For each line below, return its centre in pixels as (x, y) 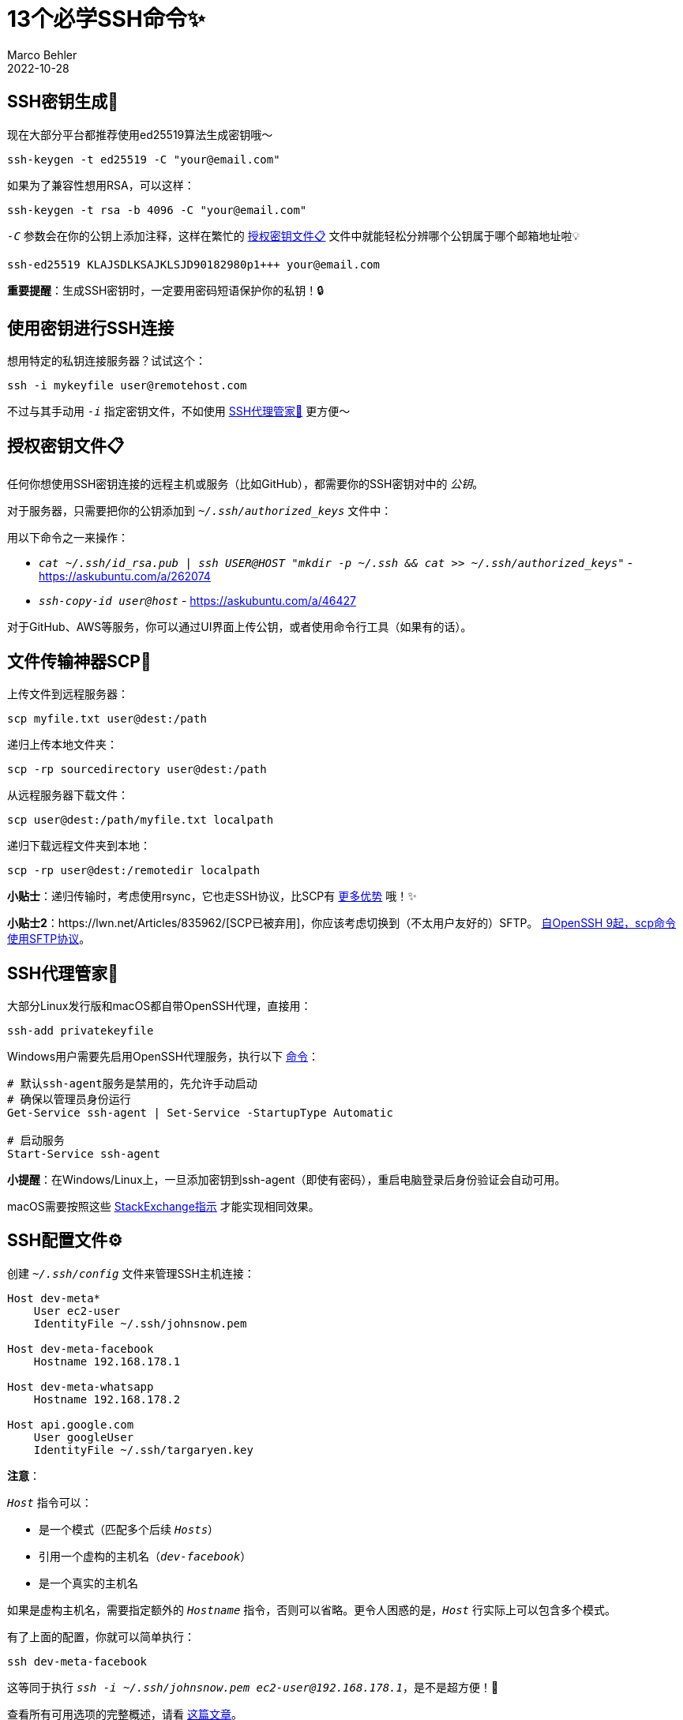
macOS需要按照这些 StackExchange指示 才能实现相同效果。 (163, 1206)
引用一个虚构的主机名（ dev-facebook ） (145, 1556)
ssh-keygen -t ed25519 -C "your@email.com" (144, 159)
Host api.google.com (71, 1424)
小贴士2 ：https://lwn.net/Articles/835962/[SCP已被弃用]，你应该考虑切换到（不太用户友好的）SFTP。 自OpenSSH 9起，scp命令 (342, 923)
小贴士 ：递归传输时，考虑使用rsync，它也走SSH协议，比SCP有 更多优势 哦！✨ (212, 896)
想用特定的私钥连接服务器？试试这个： (107, 361)
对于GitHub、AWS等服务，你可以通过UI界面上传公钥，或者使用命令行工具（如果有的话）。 (240, 627)
